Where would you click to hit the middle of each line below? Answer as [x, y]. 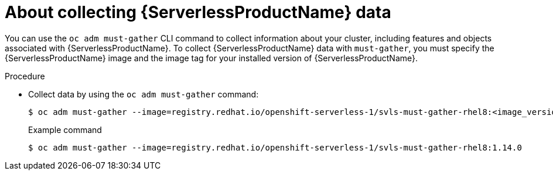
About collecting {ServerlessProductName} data [198, 12]
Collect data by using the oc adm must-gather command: [144, 94]
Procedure [25, 76]
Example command [65, 129]
